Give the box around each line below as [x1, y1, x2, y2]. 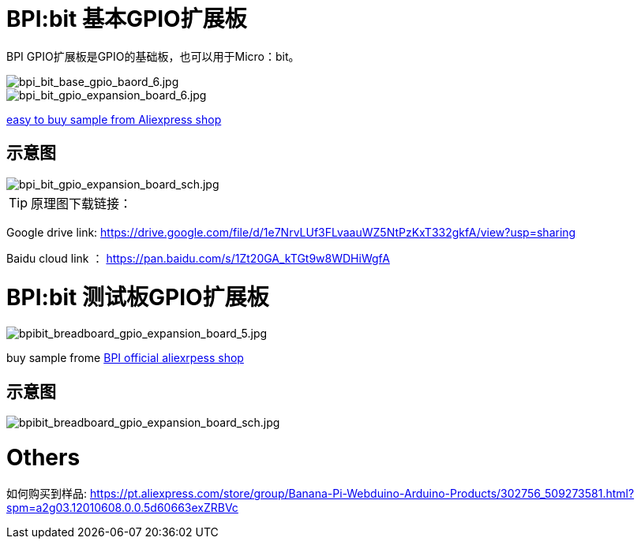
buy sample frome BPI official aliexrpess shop [6, 351, 244, 365]
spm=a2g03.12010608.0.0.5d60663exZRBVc [6, 501, 238, 515]
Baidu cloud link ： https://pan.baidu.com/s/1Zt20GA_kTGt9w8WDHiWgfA [6, 251, 390, 265]
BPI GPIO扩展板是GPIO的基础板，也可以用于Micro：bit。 [6, 49, 300, 63]
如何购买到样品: [6, 487, 88, 501]
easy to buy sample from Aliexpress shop [6, 112, 222, 126]
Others [6, 443, 81, 471]
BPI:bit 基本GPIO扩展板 [6, 6, 247, 32]
